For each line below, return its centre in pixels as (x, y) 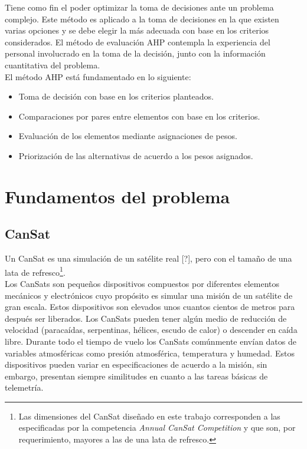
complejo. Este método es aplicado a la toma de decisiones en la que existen (142, 19)
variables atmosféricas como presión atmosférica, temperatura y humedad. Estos (150, 353)
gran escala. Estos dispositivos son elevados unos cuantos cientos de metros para (150, 307)
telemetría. (24, 387)
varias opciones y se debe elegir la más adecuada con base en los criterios (137, 30)
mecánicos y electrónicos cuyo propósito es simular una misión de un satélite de (149, 295)
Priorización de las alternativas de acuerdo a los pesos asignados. (136, 155)
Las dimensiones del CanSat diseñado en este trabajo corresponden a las (149, 416)
